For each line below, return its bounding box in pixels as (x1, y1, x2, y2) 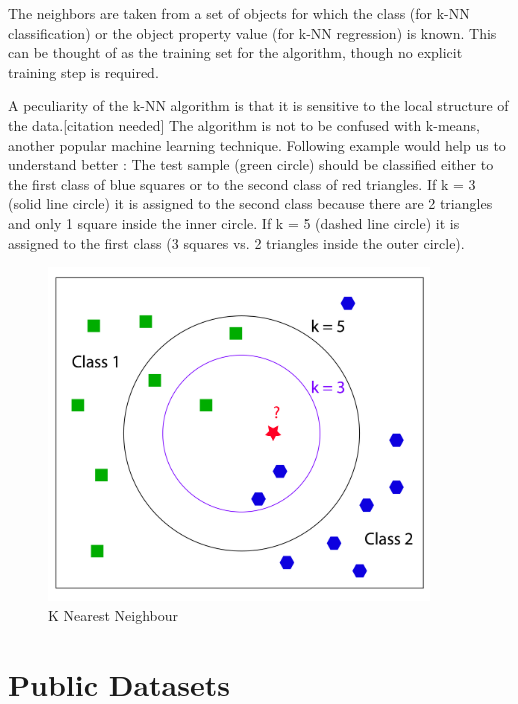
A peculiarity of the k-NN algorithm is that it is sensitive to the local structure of (8, 95, 509, 116)
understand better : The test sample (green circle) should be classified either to (8, 154, 494, 175)
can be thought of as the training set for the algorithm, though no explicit (8, 42, 463, 63)
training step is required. (8, 61, 159, 82)
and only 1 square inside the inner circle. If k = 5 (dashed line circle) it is (8, 212, 460, 233)
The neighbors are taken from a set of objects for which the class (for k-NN (8, 3, 470, 23)
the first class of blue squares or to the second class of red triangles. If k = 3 (8, 173, 476, 194)
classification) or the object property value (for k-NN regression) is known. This (8, 22, 497, 43)
